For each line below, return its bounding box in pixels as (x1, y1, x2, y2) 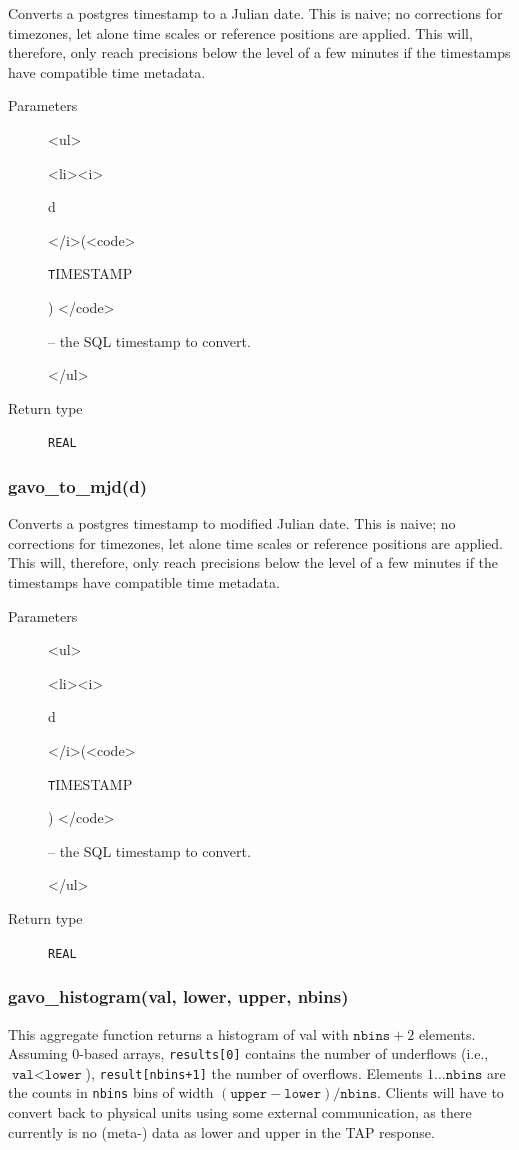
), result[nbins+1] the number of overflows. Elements (85, 1062, 423, 1083)
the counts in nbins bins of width (8, 1082, 214, 1103)
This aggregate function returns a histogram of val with (8, 1023, 349, 1044)
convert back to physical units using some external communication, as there (8, 1102, 472, 1123)
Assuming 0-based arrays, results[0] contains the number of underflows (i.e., (8, 1043, 489, 1064)
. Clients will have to (377, 1082, 504, 1103)
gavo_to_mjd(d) (8, 473, 147, 498)
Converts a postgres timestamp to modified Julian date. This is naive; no (8, 513, 456, 534)
